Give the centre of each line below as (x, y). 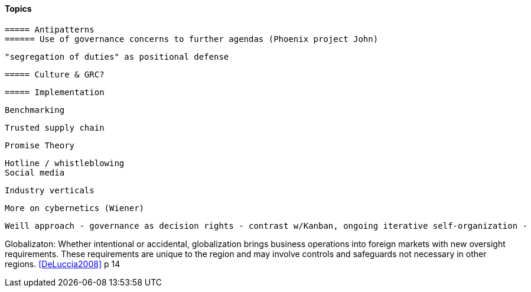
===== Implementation (55, 92)
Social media (35, 172)
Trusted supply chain (55, 127)
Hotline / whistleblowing (65, 163)
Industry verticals (50, 190)
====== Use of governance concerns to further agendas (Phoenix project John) (192, 39)
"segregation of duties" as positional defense (117, 56)
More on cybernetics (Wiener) (75, 208)
